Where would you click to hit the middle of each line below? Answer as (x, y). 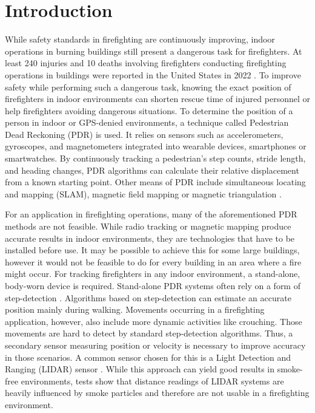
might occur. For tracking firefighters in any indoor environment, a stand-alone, (153, 274)
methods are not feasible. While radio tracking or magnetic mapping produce (148, 226)
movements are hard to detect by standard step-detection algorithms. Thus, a (149, 333)
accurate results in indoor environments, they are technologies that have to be (150, 238)
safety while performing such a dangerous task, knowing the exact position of (148, 87)
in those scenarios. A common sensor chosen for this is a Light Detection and (148, 357)
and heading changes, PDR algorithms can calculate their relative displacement (152, 170)
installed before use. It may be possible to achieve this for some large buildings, (152, 250)
